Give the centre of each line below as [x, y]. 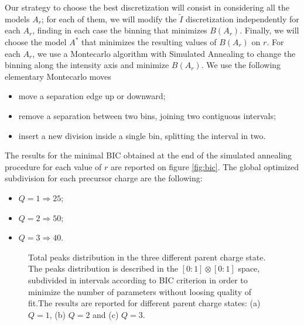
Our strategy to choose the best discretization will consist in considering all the [147, 7]
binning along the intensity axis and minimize [87, 65]
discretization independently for [242, 18]
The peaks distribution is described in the [103, 268]
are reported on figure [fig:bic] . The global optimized [205, 166]
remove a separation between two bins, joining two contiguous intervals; [147, 115]
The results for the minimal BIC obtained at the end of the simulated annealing [148, 155]
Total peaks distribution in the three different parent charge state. [147, 257]
